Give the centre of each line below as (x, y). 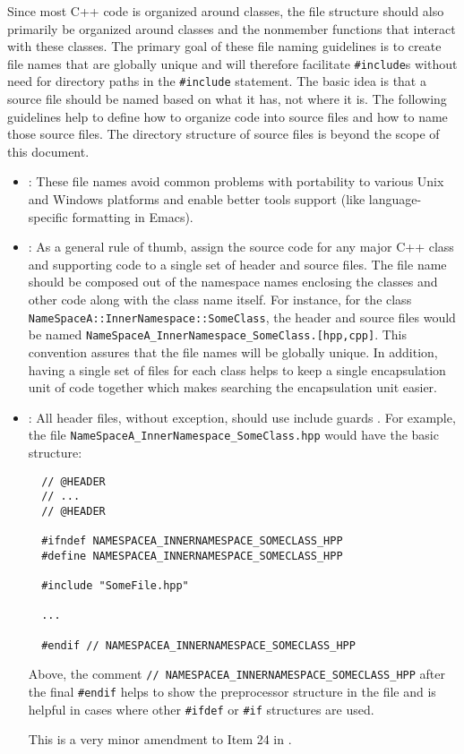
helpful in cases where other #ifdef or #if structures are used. (201, 709)
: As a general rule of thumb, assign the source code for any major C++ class (241, 247)
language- (395, 199)
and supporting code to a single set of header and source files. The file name (237, 264)
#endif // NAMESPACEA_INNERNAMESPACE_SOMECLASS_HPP (198, 645)
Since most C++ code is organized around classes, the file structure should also (226, 11)
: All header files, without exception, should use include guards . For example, (242, 417)
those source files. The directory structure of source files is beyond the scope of (223, 134)
